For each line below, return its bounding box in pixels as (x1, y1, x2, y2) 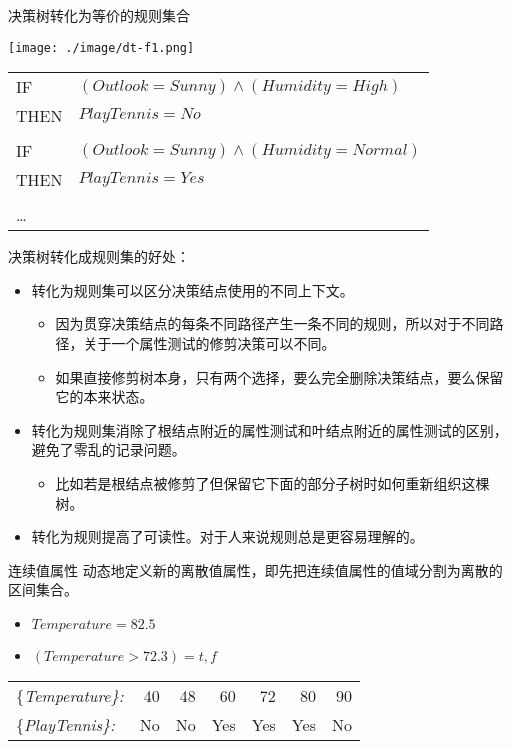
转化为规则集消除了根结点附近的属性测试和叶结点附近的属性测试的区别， (31, 419, 508, 440)
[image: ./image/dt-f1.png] (8, 40, 195, 55)
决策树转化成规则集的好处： (8, 246, 190, 267)
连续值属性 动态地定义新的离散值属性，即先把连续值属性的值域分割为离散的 (8, 559, 503, 580)
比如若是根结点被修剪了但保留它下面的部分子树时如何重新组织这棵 (55, 473, 490, 493)
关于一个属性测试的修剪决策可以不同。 (83, 333, 336, 354)
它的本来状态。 (55, 386, 154, 407)
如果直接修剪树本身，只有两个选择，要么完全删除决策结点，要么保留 (55, 366, 504, 387)
